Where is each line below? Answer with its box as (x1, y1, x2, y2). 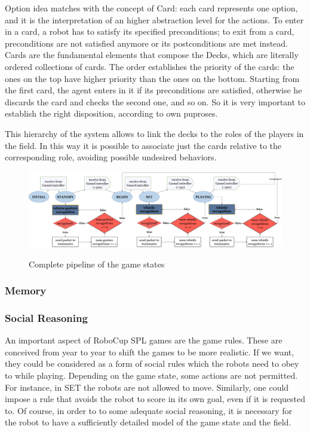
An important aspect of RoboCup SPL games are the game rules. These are (5, 334, 283, 346)
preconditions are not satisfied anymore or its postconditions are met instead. (5, 36, 288, 49)
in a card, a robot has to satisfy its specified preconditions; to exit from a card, (5, 25, 294, 38)
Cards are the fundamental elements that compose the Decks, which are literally (5, 48, 299, 61)
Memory (5, 283, 47, 298)
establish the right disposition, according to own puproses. (5, 107, 218, 120)
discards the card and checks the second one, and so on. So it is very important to (5, 95, 306, 108)
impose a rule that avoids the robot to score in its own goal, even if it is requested (5, 393, 306, 405)
